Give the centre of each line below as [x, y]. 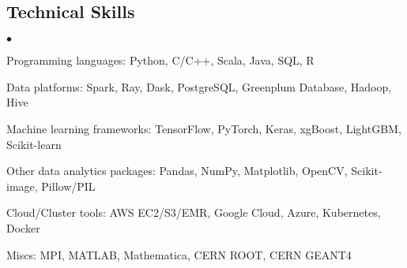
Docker [23, 227]
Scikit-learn [34, 144]
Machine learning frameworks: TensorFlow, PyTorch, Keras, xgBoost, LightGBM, [204, 128]
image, [22, 186]
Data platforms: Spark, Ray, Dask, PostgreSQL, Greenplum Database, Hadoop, [199, 86]
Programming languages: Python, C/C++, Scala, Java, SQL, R [160, 60]
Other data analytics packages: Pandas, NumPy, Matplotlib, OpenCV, [177, 171]
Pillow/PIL [68, 186]
